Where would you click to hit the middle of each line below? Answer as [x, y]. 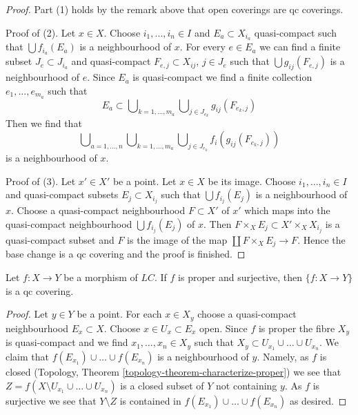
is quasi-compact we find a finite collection [222, 77]
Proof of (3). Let [41, 181]
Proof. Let [27, 314]
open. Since [223, 328]
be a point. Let [145, 181]
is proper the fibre [297, 328]
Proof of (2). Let [41, 32]
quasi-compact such [295, 32]
